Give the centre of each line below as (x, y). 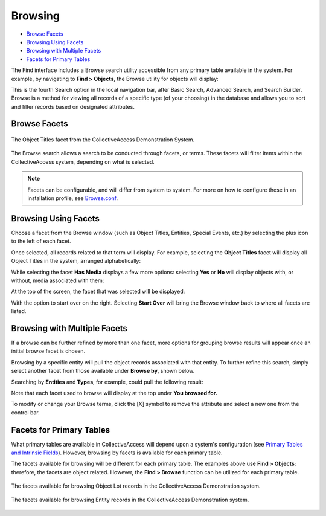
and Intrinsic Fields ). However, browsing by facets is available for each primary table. (117, 453)
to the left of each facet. (41, 241)
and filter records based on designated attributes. (73, 106)
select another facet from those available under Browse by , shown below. (103, 371)
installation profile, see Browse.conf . (73, 198)
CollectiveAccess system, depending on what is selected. (83, 162)
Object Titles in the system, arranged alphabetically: (76, 261)
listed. (19, 311)
